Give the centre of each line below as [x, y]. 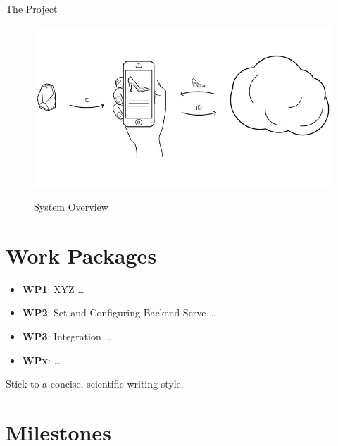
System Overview [71, 207]
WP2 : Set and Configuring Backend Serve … [119, 312]
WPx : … [41, 360]
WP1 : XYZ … [53, 289]
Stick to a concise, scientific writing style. [95, 384]
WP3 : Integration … [67, 336]
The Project [32, 8]
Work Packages [81, 255]
